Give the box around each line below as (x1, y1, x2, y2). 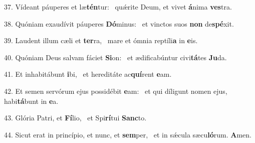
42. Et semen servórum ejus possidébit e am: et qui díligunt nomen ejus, (4, 85, 227, 96)
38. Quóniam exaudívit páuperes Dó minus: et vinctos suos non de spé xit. (4, 18, 234, 29)
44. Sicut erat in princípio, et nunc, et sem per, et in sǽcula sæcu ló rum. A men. (4, 129, 251, 139)
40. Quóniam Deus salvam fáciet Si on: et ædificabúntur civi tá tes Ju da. (4, 52, 227, 62)
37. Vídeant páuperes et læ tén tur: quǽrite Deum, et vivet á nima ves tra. (4, 2, 232, 12)
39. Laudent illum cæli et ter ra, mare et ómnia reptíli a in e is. (4, 35, 198, 46)
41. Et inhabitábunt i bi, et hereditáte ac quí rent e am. (4, 69, 172, 79)
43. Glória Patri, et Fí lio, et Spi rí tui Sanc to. (4, 112, 147, 123)
